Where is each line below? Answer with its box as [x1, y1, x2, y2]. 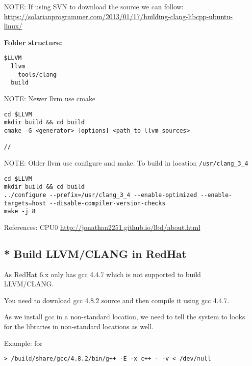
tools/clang [18, 71, 57, 78]
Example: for [4, 338, 43, 348]
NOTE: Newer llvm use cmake [4, 93, 96, 103]
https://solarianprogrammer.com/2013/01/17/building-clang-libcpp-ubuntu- [4, 11, 233, 21]
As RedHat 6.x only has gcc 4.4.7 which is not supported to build [4, 269, 201, 279]
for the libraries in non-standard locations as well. [4, 321, 153, 331]
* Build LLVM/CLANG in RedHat [4, 246, 187, 261]
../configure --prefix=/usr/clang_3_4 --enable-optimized [4, 191, 197, 198]
